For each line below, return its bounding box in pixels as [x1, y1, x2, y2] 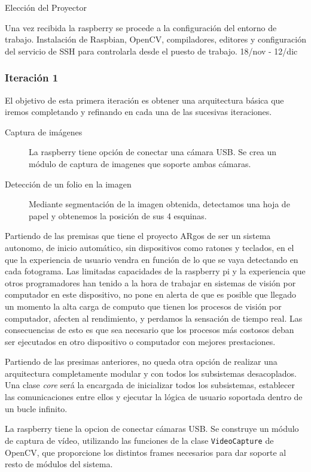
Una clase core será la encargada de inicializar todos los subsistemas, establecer [5, 379, 295, 391]
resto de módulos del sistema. [5, 458, 113, 470]
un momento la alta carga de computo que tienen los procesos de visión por [5, 299, 282, 312]
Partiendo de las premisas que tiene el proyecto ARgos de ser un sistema [5, 229, 271, 242]
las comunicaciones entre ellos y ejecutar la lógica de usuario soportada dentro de [5, 391, 303, 403]
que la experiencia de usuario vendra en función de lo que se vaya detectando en [5, 253, 298, 265]
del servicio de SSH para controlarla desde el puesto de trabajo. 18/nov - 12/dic [5, 44, 298, 57]
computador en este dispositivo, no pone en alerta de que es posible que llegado [5, 288, 296, 301]
